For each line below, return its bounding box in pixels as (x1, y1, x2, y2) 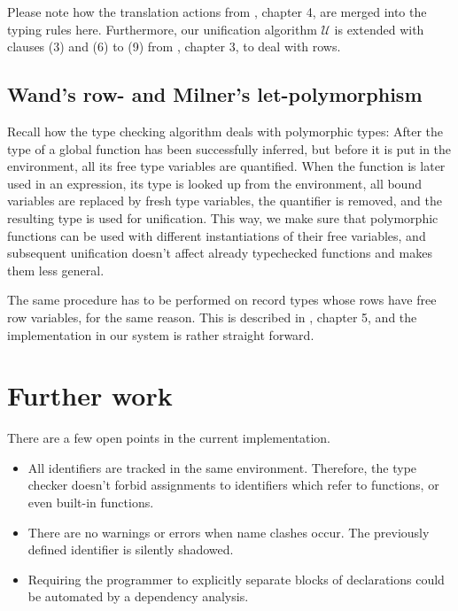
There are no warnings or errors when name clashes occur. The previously (27, 522, 430, 541)
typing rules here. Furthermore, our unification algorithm (7, 19, 317, 38)
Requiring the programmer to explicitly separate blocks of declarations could (27, 569, 445, 588)
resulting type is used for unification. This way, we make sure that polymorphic (7, 208, 439, 227)
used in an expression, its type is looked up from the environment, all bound (7, 174, 422, 192)
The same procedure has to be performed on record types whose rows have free (7, 290, 437, 309)
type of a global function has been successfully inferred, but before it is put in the (7, 139, 452, 158)
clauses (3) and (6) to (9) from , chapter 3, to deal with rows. (7, 37, 341, 56)
